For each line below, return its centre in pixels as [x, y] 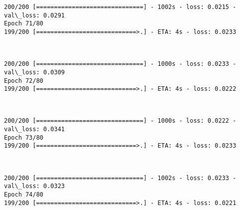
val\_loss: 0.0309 [34, 72]
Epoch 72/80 [24, 81]
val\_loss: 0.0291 [34, 15]
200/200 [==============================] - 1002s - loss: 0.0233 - [120, 178]
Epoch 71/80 [24, 24]
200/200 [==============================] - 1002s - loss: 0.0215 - [120, 7]
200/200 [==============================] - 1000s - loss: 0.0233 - [120, 64]
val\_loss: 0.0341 [34, 129]
